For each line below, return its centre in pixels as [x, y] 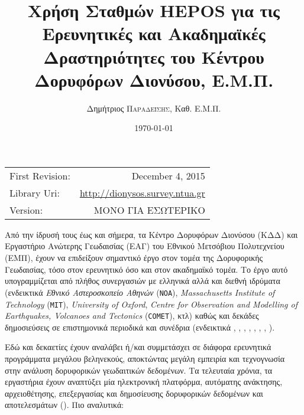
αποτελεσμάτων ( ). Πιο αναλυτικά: [64, 405]
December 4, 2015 [168, 175]
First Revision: [40, 175]
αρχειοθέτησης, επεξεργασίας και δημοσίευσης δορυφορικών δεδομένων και [134, 393]
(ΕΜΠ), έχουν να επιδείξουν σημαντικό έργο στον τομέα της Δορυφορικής [134, 258]
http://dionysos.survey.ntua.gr [142, 192]
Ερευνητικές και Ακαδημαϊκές [154, 33]
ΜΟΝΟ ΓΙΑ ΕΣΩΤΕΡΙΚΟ [149, 210]
